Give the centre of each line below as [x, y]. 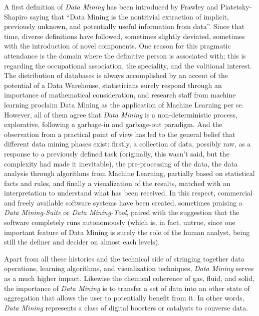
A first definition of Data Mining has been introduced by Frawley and [111, 6]
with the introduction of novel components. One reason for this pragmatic [117, 46]
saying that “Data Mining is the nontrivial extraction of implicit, [129, 16]
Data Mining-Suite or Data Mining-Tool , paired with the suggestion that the [122, 212]
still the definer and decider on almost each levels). [82, 242]
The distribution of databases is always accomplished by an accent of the [116, 75]
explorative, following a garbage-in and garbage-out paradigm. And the [113, 124]
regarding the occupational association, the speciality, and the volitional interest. [128, 65]
